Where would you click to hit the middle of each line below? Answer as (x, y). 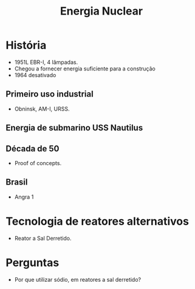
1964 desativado (35, 75)
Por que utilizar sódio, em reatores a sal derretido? (77, 279)
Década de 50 (32, 148)
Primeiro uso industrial (50, 94)
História (26, 45)
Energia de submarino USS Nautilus (74, 128)
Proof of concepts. (38, 163)
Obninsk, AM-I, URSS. (42, 109)
